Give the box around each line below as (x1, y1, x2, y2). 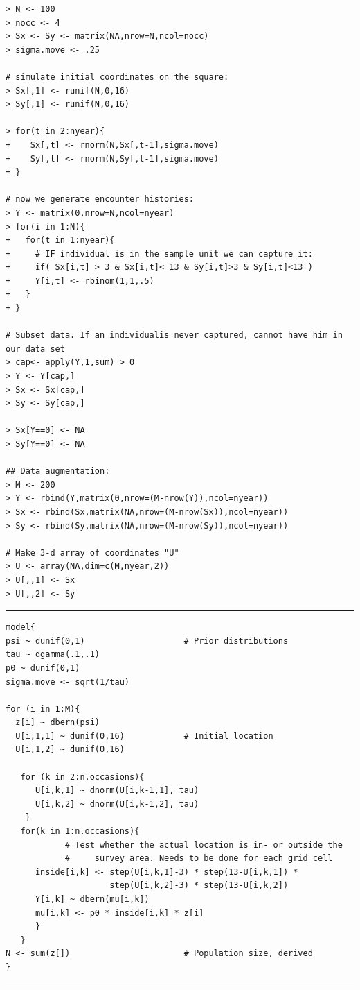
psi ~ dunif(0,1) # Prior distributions (6, 635, 289, 646)
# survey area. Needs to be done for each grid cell (64, 853, 333, 864)
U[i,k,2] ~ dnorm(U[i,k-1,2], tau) (35, 799, 199, 809)
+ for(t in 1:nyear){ (6, 235, 115, 246)
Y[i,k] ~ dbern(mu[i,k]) (35, 894, 150, 904)
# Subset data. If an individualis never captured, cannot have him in (6, 330, 343, 341)
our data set (6, 343, 65, 354)
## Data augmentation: (6, 466, 110, 477)
